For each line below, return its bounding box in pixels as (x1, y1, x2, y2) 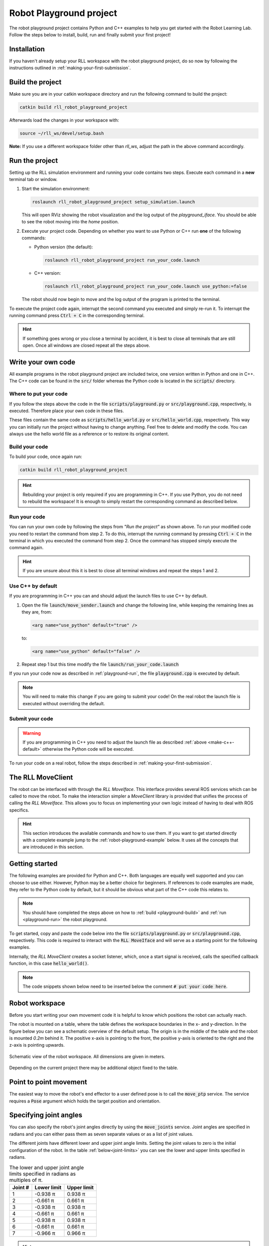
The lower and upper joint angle (9, 1164, 84, 1171)
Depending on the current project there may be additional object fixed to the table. (9, 1065, 179, 1071)
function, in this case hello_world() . (9, 960, 89, 966)
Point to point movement (9, 1078, 87, 1087)
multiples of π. (9, 1176, 43, 1183)
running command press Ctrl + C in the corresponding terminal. (9, 312, 145, 318)
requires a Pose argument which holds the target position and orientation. (9, 1098, 161, 1104)
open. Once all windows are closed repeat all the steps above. (22, 342, 150, 348)
